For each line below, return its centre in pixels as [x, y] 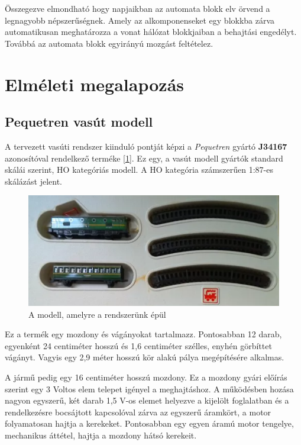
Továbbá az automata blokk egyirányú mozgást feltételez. [109, 43]
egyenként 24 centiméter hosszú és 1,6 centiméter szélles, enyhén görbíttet [138, 345]
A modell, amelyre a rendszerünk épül [97, 314]
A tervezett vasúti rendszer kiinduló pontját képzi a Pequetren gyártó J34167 [146, 146]
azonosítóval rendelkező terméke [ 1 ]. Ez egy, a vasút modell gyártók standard [144, 158]
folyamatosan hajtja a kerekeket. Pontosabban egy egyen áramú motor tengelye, [149, 423]
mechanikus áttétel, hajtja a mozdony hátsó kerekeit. [101, 435]
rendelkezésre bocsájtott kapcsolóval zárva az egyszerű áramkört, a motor [138, 412]
